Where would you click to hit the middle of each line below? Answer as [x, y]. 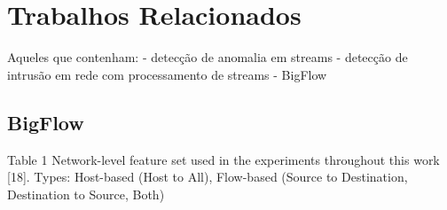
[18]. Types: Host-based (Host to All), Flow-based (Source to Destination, [208, 177]
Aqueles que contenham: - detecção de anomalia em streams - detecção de [208, 57]
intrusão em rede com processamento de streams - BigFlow [167, 74]
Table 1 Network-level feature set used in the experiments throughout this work [223, 159]
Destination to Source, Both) [86, 194]
